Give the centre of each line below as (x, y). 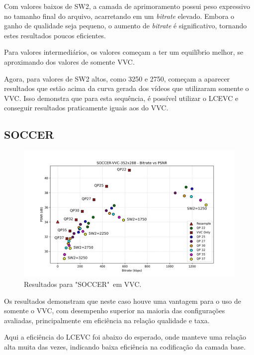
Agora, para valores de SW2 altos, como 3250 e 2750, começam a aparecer (117, 78)
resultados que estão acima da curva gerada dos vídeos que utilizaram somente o (127, 88)
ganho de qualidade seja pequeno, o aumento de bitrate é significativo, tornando (126, 26)
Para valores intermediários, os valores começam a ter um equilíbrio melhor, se (124, 52)
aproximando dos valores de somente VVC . (69, 61)
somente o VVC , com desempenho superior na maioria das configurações (115, 311)
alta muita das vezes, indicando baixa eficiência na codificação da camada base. (125, 346)
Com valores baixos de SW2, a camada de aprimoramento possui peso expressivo (127, 6)
